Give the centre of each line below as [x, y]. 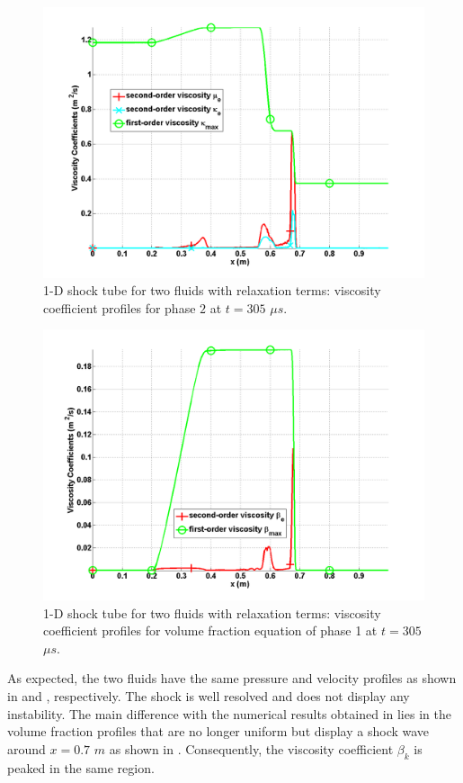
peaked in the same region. [81, 767]
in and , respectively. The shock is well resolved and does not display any [209, 695]
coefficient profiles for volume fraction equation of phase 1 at [210, 630]
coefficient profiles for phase [120, 307]
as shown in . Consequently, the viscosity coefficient [251, 748]
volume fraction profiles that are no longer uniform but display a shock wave [218, 731]
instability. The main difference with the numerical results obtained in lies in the [229, 713]
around [27, 748]
